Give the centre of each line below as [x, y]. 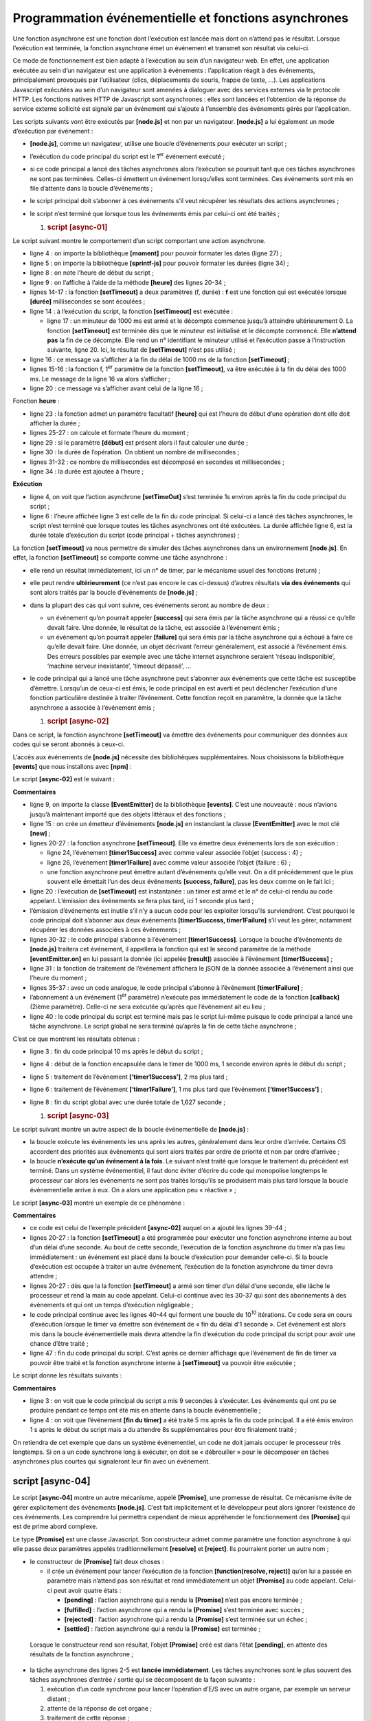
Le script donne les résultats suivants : [67, 1375]
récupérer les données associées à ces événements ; [105, 930]
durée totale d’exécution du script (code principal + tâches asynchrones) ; [135, 535]
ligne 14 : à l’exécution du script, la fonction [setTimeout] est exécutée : [132, 311]
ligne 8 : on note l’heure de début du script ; [92, 273]
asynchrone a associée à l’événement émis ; [92, 707]
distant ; [58, 1699]
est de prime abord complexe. [55, 1527]
